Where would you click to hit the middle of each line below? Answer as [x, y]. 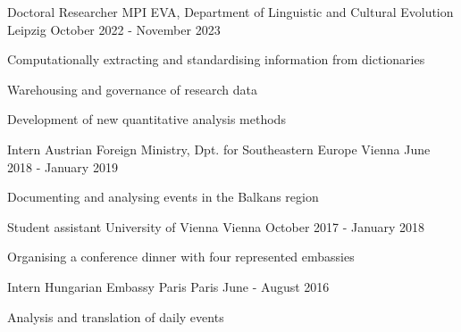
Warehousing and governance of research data [132, 89]
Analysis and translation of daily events [116, 316]
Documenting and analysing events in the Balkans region [163, 197]
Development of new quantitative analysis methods [147, 119]
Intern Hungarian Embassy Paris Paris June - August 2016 [168, 286]
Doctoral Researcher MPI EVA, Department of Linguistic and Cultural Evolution [230, 12]
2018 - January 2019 [63, 166]
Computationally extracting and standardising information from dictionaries [216, 59]
